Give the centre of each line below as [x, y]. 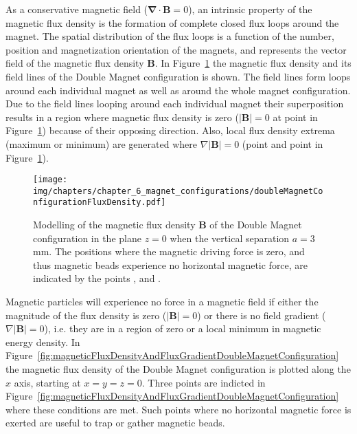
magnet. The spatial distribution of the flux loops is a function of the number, [170, 36]
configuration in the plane [87, 238]
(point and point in [283, 143]
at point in [295, 117]
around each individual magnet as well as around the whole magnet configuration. [178, 90]
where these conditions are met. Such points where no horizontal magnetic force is [178, 409]
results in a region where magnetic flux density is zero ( [122, 117]
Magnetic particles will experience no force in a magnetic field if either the [162, 302]
